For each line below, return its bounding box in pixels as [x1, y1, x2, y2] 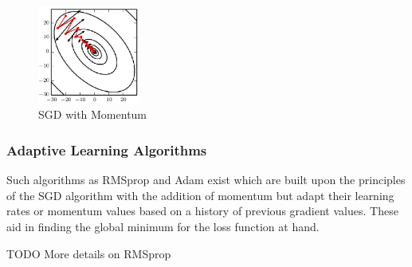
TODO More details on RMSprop [6, 245, 171, 261]
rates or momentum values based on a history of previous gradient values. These [6, 202, 398, 219]
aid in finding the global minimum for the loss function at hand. [6, 218, 320, 234]
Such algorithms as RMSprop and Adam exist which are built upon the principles [6, 171, 406, 188]
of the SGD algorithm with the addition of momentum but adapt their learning [6, 187, 394, 203]
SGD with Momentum [38, 106, 147, 123]
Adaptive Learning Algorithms [6, 139, 207, 159]
